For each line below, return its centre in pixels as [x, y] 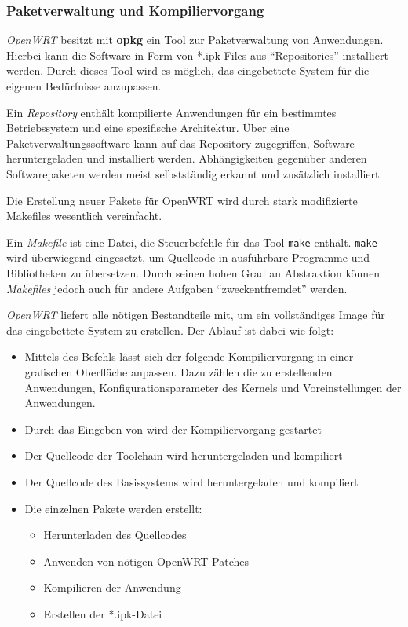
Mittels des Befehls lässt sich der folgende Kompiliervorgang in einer [189, 356]
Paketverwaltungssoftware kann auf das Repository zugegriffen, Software [180, 143]
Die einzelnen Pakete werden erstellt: [113, 508]
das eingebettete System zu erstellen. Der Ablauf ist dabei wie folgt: [170, 330]
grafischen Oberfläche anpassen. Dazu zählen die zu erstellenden [178, 371]
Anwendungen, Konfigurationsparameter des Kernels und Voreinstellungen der [213, 387]
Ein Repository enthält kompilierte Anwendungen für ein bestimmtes [171, 112]
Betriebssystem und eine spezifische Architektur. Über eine [148, 128]
